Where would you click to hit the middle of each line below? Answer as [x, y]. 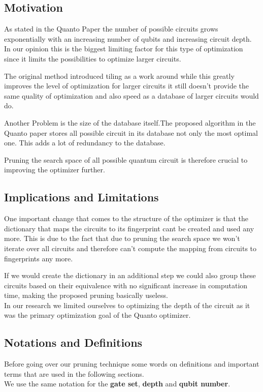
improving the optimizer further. [55, 170]
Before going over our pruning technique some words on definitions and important [132, 364]
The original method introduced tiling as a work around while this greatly [119, 76]
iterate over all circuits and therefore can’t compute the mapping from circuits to [130, 248]
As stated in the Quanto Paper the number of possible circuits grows [111, 29]
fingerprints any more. [39, 258]
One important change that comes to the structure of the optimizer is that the [126, 218]
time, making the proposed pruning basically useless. [86, 295]
